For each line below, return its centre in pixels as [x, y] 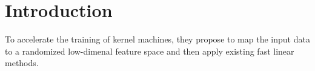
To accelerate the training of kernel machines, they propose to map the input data [157, 39]
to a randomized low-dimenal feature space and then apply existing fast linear [150, 51]
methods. [22, 63]
